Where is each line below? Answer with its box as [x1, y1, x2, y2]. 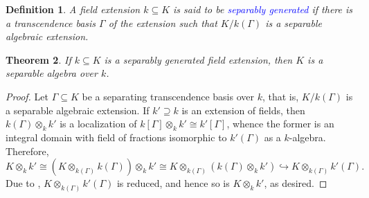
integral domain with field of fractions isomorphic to [6, 129, 227, 144]
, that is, [262, 89, 299, 103]
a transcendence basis [6, 15, 96, 30]
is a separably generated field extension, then [104, 52, 293, 66]
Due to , [6, 176, 41, 190]
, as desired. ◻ [264, 176, 327, 190]
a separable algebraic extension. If [6, 102, 150, 117]
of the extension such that [108, 15, 217, 30]
